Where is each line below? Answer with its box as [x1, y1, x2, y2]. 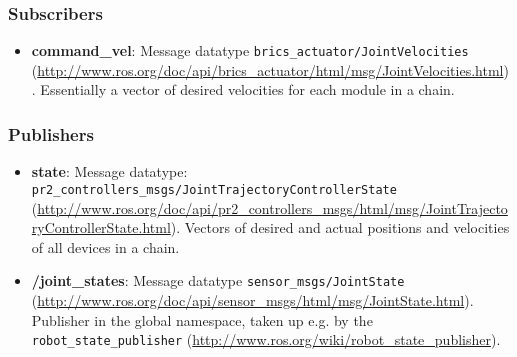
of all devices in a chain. [31, 236, 180, 257]
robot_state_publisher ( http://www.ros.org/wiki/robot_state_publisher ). [31, 329, 501, 350]
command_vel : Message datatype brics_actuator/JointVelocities [31, 40, 469, 61]
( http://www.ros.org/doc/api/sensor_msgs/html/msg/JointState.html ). [31, 289, 474, 310]
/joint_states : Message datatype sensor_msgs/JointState [31, 270, 405, 291]
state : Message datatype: [31, 161, 188, 182]
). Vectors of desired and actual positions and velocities [170, 217, 510, 238]
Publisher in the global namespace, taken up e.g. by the [31, 309, 373, 330]
